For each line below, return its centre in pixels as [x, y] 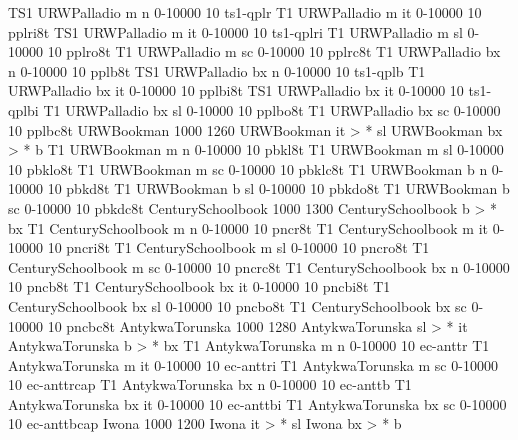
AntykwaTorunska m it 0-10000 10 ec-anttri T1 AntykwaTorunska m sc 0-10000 [253, 364]
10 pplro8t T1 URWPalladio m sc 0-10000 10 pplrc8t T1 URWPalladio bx [274, 51]
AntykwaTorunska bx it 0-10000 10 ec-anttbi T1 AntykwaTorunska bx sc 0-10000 [257, 403]
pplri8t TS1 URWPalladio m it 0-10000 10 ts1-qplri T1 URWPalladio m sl [235, 31]
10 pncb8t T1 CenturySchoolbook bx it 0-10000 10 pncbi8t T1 [199, 286]
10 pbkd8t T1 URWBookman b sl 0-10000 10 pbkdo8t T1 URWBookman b [278, 188]
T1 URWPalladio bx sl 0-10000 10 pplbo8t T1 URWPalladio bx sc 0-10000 [272, 109]
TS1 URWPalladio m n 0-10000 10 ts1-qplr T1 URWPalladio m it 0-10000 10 [245, 12]
